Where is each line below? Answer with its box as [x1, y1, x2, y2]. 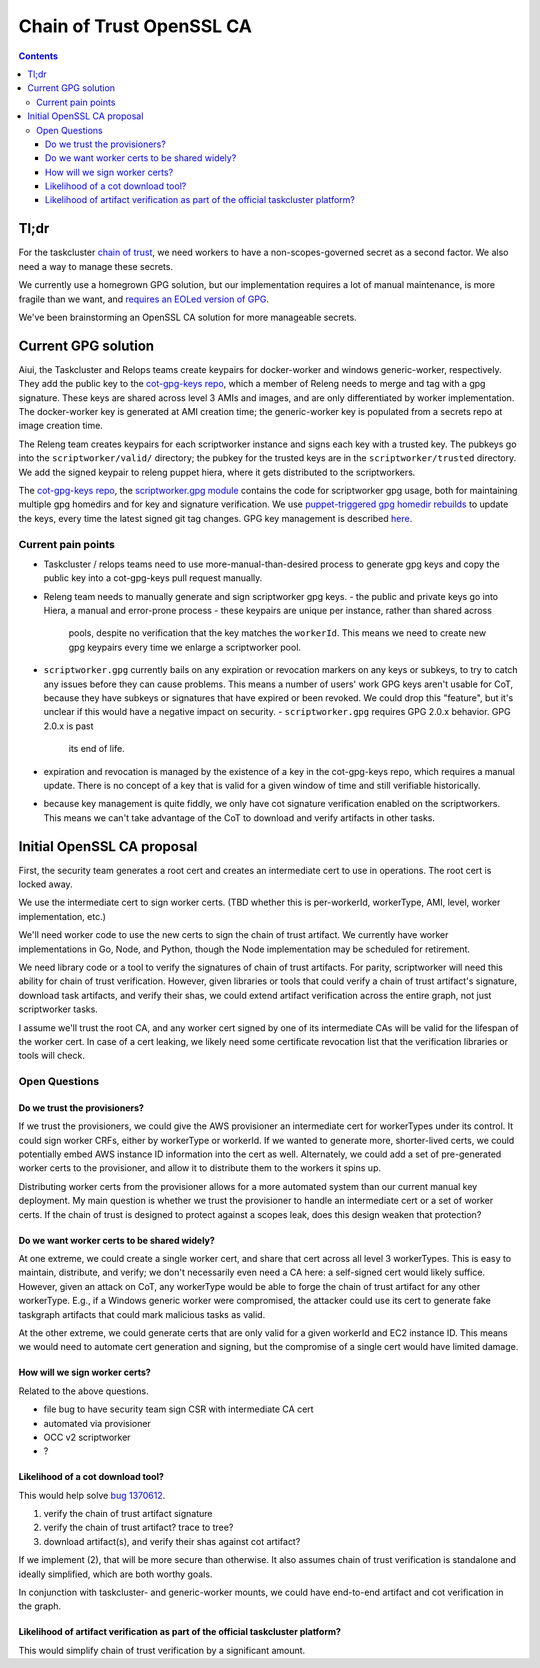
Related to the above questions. [18, 1385, 149, 1397]
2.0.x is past [43, 720, 94, 732]
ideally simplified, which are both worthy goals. [18, 1568, 213, 1580]
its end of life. [68, 743, 125, 755]
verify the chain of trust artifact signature [43, 1508, 214, 1520]
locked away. [18, 878, 74, 890]
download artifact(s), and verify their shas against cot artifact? [43, 1535, 301, 1547]
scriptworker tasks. [18, 1003, 99, 1015]
